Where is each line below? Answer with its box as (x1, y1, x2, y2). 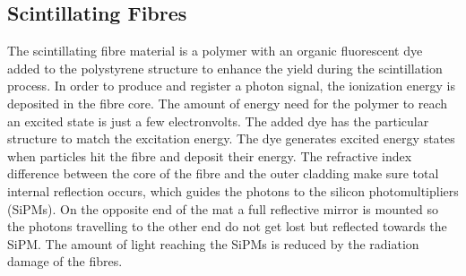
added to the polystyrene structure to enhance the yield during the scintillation (7, 58, 443, 77)
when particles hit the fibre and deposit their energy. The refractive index (7, 146, 412, 165)
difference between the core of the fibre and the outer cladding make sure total (7, 164, 439, 183)
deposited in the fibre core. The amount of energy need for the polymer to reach (7, 93, 448, 112)
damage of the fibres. (7, 252, 123, 271)
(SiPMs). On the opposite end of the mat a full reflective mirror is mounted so (7, 199, 438, 218)
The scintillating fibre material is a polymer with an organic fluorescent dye (7, 41, 423, 60)
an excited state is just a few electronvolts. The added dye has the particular (7, 111, 429, 130)
